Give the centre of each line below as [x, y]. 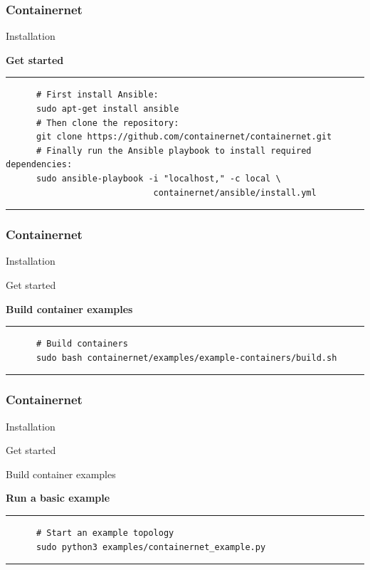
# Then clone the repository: [107, 123]
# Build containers [82, 344]
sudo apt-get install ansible [107, 109]
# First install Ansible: [97, 95]
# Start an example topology [105, 533]
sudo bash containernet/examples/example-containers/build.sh [186, 358]
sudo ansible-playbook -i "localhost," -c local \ [158, 178]
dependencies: [39, 165]
